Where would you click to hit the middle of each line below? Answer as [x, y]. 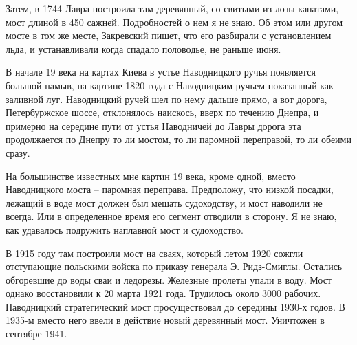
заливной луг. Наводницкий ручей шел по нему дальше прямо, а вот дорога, [166, 99]
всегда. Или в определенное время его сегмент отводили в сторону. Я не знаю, [171, 216]
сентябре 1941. [36, 334]
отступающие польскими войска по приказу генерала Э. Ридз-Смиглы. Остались [174, 266]
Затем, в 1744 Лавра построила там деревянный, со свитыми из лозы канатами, [172, 8]
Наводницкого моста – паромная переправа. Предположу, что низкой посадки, [170, 189]
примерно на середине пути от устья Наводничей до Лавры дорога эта [153, 125]
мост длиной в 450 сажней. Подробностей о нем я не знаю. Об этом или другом [174, 22]
